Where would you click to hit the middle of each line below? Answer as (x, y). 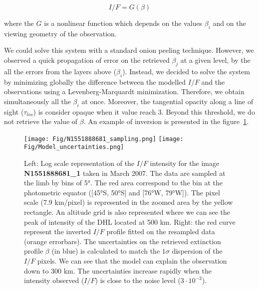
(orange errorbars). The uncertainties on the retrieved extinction (123, 241)
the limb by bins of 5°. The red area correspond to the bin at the (123, 183)
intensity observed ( (54, 280)
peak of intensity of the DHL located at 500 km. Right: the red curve (130, 221)
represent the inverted (57, 231)
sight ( (14, 111)
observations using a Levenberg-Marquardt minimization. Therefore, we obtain (124, 91)
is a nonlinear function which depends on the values (123, 23)
